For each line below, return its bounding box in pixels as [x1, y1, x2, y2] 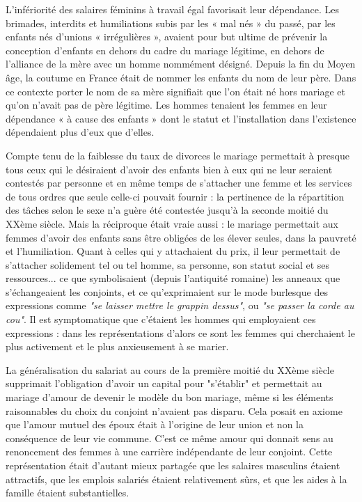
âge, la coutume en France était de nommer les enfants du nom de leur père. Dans [6, 70, 356, 84]
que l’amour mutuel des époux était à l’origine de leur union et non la [6, 417, 304, 432]
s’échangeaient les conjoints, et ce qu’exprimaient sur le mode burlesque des [6, 284, 328, 299]
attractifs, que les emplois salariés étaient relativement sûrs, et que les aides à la [6, 471, 347, 486]
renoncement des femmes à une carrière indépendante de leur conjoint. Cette [6, 444, 333, 459]
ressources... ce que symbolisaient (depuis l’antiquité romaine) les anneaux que [6, 271, 340, 285]
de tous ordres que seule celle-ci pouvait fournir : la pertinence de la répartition [6, 189, 345, 203]
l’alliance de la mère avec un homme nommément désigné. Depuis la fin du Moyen [6, 56, 356, 71]
